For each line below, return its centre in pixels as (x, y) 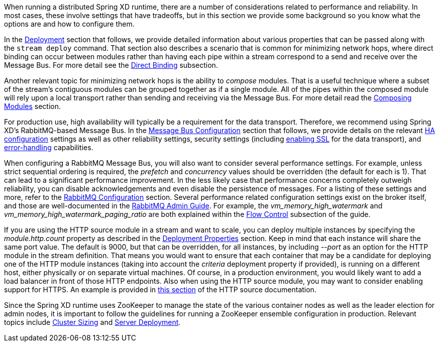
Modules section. (33, 106)
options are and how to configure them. (69, 24)
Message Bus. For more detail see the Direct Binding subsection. (111, 65)
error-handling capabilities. (49, 147)
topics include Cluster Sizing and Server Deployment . (92, 322)
